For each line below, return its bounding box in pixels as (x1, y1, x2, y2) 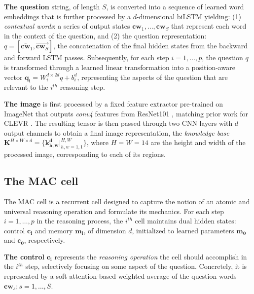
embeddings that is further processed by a (4, 11, 131, 21)
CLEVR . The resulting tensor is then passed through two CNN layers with (4, 118, 233, 128)
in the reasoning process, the (36, 216, 123, 226)
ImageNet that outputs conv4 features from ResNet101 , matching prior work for (4, 108, 249, 118)
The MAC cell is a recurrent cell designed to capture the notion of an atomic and (4, 196, 250, 206)
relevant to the (4, 82, 48, 92)
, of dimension (83, 225, 126, 235)
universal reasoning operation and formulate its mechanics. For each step (4, 206, 224, 216)
